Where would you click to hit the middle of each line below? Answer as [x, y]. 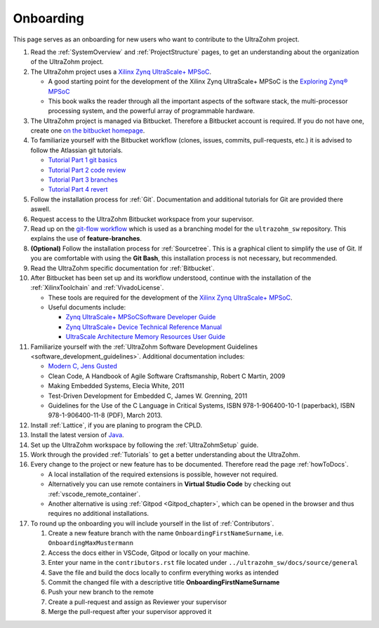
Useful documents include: [87, 307]
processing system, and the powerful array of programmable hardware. [152, 111]
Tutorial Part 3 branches [83, 180]
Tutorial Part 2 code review [87, 170]
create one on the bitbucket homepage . [88, 131]
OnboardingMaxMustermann [91, 543]
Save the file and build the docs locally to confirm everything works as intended [163, 573]
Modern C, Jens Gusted [82, 366]
